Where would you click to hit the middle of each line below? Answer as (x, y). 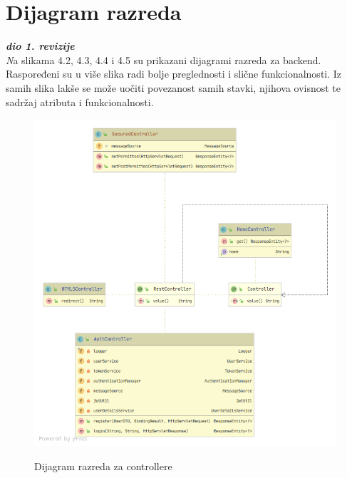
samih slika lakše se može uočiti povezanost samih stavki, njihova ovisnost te (173, 87)
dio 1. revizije (40, 46)
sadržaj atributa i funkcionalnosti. (80, 102)
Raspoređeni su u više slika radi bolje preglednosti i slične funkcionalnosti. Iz (174, 74)
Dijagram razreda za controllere (103, 466)
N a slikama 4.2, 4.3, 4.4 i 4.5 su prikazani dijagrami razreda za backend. (164, 59)
